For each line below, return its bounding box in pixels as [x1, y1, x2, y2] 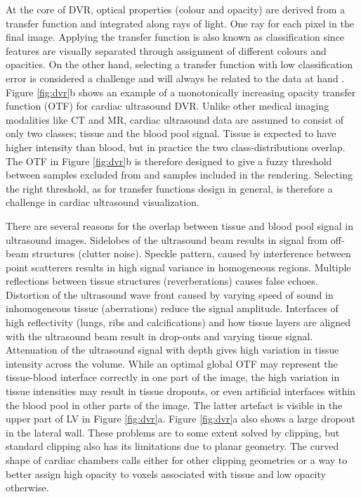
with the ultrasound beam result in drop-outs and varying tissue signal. [6, 328, 313, 343]
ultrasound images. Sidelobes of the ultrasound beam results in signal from [6, 232, 328, 247]
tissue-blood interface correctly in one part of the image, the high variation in [6, 370, 340, 385]
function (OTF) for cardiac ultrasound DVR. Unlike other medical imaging [6, 98, 329, 113]
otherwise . [6, 480, 49, 495]
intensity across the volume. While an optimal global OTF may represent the [6, 356, 338, 370]
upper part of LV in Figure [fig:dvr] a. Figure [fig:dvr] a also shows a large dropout [6, 411, 355, 426]
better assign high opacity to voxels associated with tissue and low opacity [6, 466, 326, 481]
